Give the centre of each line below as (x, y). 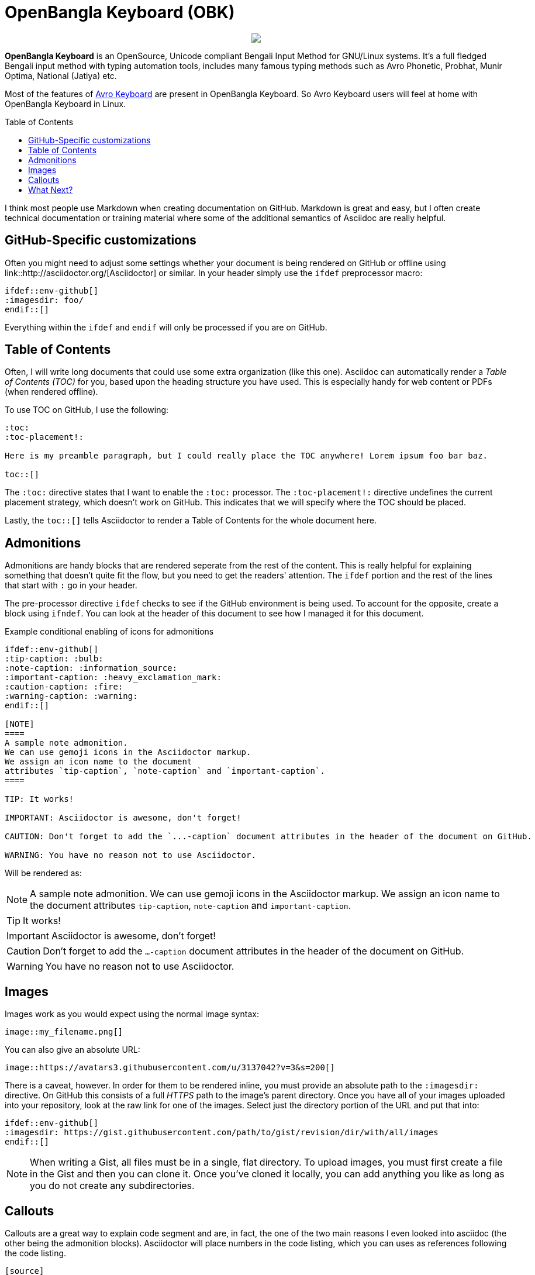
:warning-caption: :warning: (71, 696)
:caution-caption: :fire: (64, 687)
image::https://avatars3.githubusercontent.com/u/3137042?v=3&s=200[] (170, 1068)
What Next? (51, 189)
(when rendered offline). (51, 392)
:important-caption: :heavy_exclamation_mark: (113, 678)
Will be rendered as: (43, 873)
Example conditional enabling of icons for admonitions (109, 632)
